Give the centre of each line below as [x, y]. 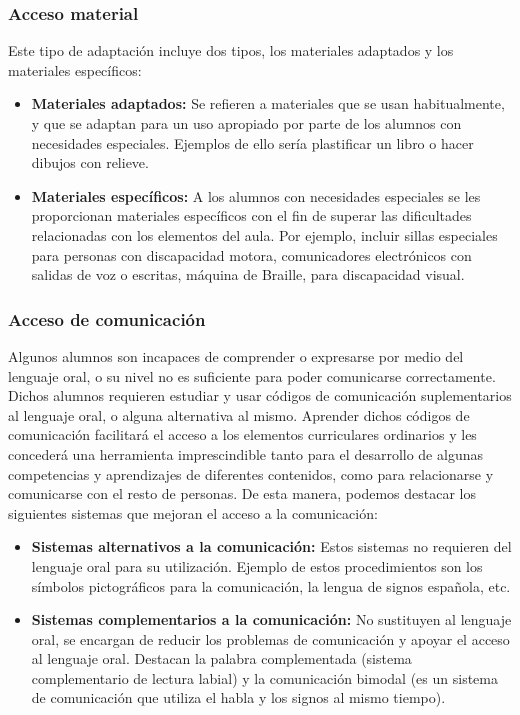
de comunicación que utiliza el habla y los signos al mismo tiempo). [238, 697]
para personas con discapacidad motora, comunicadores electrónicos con [251, 254]
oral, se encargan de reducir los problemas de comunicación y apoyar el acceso [270, 638]
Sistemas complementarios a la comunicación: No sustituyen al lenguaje [271, 619]
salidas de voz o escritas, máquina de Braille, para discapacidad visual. [248, 274]
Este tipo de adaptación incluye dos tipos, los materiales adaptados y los [231, 50]
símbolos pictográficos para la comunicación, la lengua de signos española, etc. [271, 585]
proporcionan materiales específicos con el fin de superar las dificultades [251, 215]
